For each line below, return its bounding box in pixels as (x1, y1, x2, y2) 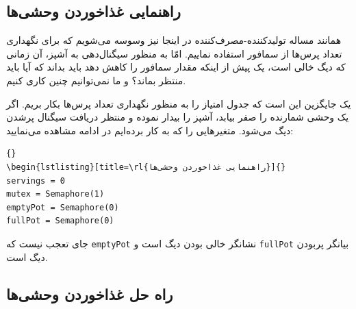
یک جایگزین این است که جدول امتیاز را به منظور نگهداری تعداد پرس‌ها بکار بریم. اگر (6, 96, 351, 110)
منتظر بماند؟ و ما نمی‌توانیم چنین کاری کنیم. (6, 73, 186, 87)
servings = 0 (6, 175, 65, 186)
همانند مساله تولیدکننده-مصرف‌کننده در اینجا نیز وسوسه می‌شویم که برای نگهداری (6, 33, 342, 47)
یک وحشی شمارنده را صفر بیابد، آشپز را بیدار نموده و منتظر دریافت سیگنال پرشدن (6, 110, 349, 124)
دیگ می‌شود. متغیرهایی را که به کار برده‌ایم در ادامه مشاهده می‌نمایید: (6, 123, 294, 137)
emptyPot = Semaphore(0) (6, 202, 119, 212)
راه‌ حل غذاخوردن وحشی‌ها (6, 283, 173, 304)
